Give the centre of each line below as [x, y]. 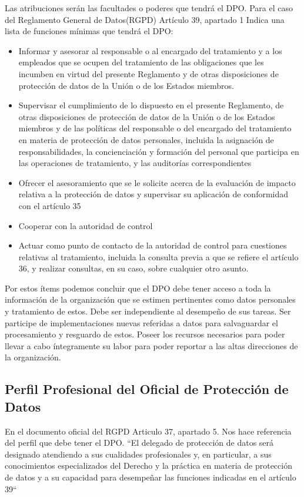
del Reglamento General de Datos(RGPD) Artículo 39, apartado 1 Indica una [145, 19]
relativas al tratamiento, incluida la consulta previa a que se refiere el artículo [158, 256]
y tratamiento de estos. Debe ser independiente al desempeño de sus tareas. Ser [148, 311]
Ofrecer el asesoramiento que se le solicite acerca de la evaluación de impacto [157, 182]
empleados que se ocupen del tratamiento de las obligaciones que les [141, 62]
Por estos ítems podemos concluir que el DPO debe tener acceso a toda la [138, 288]
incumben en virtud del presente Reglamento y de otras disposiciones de [148, 73]
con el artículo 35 [50, 205]
